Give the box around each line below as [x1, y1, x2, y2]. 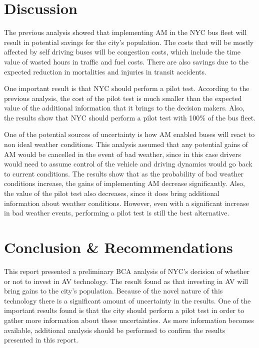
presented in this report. [4, 334, 78, 345]
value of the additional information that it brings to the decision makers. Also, [4, 102, 245, 113]
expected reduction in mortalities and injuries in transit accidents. [4, 66, 206, 76]
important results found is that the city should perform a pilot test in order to [4, 305, 244, 315]
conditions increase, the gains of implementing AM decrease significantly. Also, [4, 178, 245, 188]
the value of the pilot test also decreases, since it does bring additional [4, 188, 220, 198]
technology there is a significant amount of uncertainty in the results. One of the [4, 295, 251, 305]
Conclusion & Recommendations [4, 237, 233, 257]
